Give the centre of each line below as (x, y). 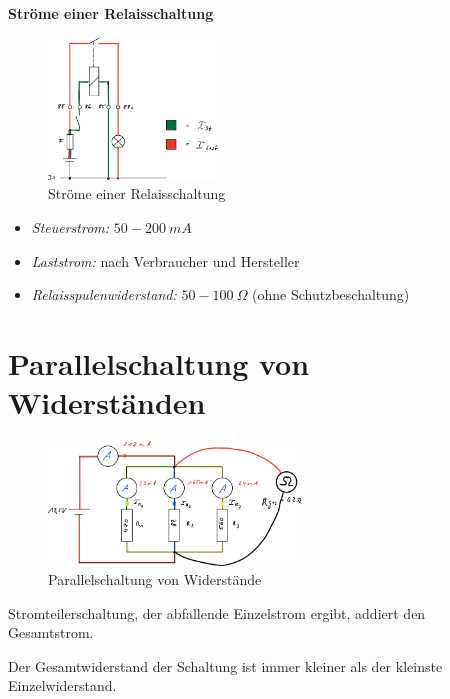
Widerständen (107, 402)
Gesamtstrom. (51, 632)
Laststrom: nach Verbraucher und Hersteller (165, 260)
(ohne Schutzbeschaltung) (331, 294)
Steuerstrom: (70, 226)
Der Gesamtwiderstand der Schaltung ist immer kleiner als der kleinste (225, 665)
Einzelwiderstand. (62, 685)
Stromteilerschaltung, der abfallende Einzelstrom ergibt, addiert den (217, 612)
